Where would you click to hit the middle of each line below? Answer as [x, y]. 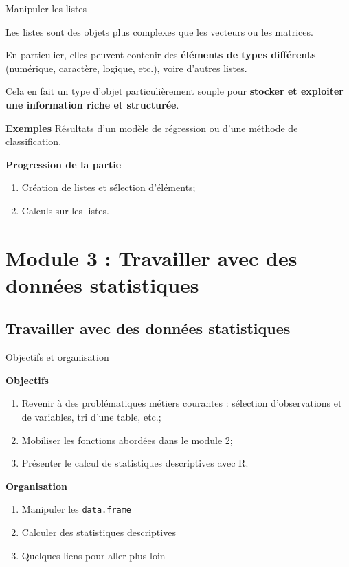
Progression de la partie [64, 164]
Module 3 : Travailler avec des [151, 257]
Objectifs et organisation [57, 357]
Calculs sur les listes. [65, 210]
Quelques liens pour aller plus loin [93, 555]
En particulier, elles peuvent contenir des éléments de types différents [161, 55]
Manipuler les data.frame [77, 509]
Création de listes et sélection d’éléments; [109, 187]
